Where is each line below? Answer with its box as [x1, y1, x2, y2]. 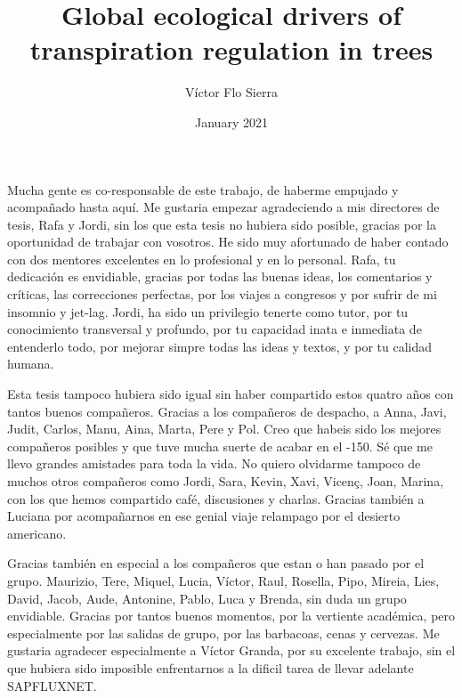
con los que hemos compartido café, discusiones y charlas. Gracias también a [7, 489, 425, 507]
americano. [7, 523, 67, 542]
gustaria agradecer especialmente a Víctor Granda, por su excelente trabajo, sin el [7, 641, 456, 660]
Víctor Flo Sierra [185, 83, 278, 101]
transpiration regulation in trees [29, 31, 434, 68]
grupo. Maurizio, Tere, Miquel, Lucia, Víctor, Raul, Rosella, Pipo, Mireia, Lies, [7, 571, 440, 589]
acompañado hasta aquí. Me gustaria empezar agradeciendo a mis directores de [7, 198, 440, 216]
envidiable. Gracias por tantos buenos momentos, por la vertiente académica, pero [7, 606, 456, 625]
